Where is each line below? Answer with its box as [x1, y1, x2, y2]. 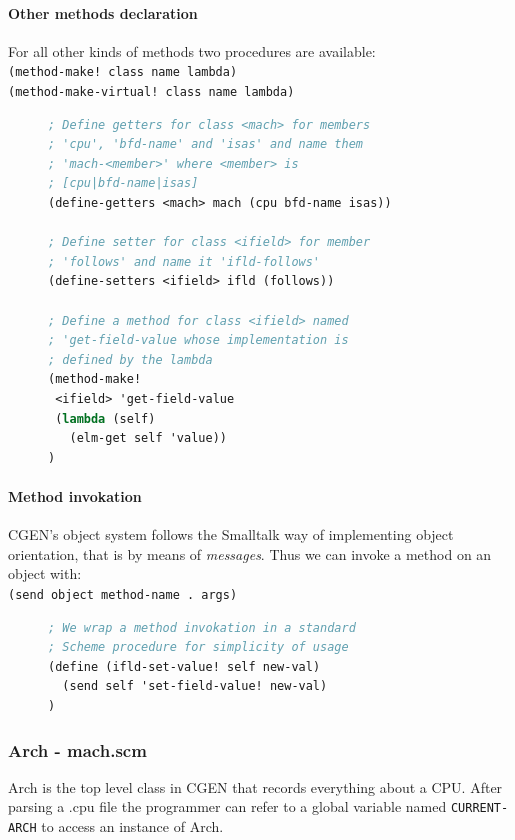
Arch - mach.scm [8, 737, 147, 762]
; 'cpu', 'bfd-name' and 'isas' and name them [48, 137, 363, 152]
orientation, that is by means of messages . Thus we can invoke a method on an [8, 543, 492, 564]
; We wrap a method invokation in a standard [48, 620, 356, 635]
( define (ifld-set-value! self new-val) [48, 659, 321, 674]
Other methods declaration [8, 2, 198, 23]
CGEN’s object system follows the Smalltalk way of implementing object [8, 524, 454, 545]
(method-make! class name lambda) [8, 65, 238, 80]
